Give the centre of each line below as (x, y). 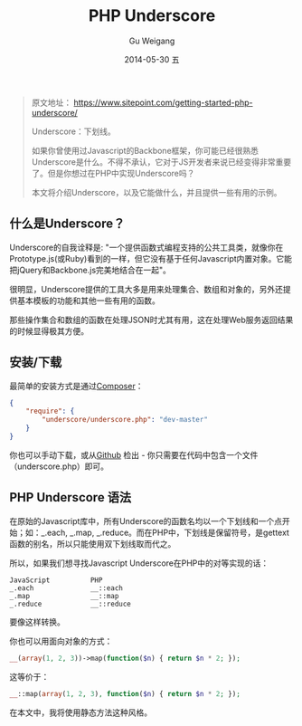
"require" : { (50, 411)
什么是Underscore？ (67, 224)
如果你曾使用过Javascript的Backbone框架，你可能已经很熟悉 (145, 150)
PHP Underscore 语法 (71, 497)
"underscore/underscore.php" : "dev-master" (125, 420)
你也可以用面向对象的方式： (61, 641)
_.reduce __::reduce (70, 604)
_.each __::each (66, 588)
